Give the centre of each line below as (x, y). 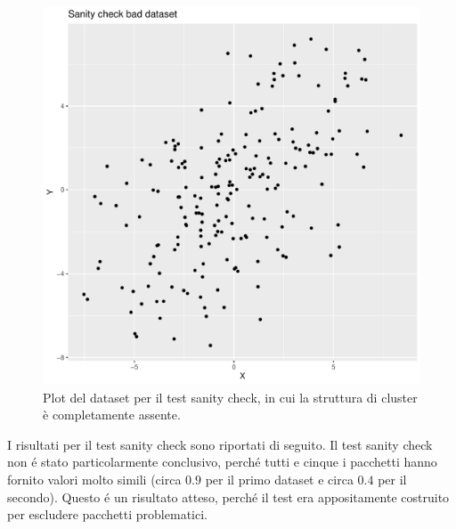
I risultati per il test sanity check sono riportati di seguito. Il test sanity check (220, 444)
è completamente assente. (112, 415)
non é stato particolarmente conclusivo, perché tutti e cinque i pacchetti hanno (222, 462)
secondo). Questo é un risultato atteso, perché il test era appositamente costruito (228, 496)
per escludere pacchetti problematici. (107, 514)
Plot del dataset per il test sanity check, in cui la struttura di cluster (230, 397)
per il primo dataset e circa (279, 479)
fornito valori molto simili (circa (94, 479)
